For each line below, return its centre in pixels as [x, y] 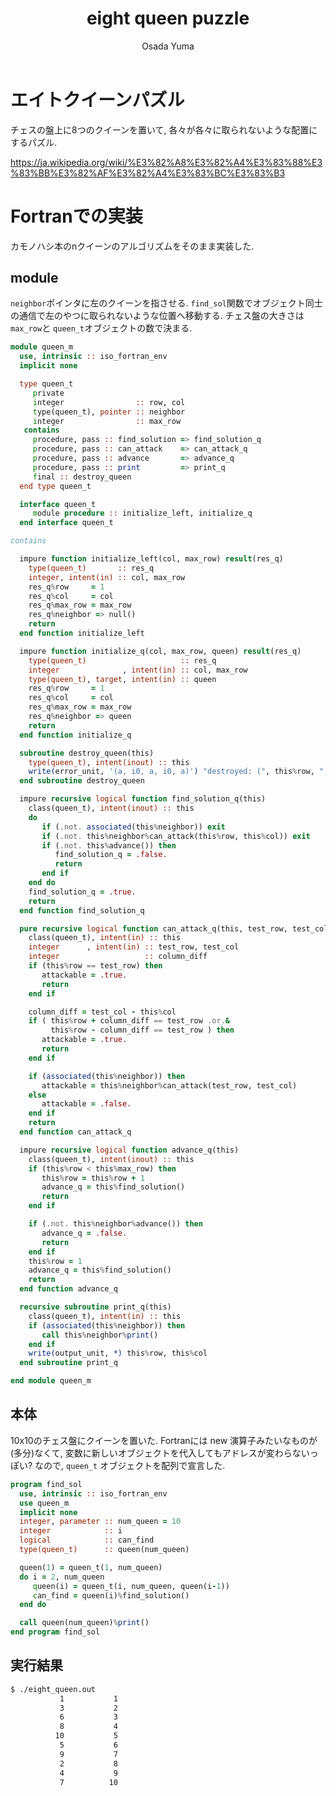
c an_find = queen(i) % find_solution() [111, 1595]
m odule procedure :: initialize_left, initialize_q [142, 513]
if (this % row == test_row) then [95, 966]
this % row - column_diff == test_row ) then [142, 1030]
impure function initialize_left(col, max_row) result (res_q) [151, 559]
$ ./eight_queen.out [53, 1689]
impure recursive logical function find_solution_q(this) [143, 799]
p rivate [48, 393]
